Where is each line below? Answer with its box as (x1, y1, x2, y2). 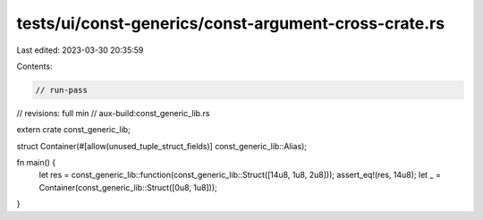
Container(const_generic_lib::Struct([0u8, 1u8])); (38, 182, 218, 192)
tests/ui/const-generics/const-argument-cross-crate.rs (16, 13, 445, 33)
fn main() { (16, 157, 56, 168)
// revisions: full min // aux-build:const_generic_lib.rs (16, 107, 210, 118)
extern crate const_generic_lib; (16, 124, 131, 135)
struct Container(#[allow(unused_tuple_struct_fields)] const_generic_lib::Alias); (16, 140, 308, 151)
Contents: (16, 61, 53, 72)
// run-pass (35, 85, 89, 95)
